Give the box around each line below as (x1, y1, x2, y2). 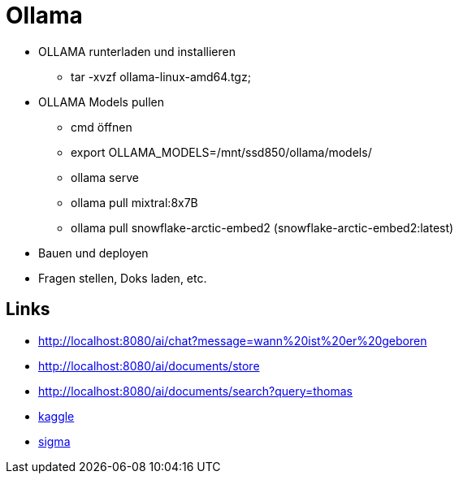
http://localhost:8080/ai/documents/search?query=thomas (38, 383, 353, 398)
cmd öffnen (71, 119, 132, 134)
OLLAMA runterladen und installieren (38, 44, 236, 58)
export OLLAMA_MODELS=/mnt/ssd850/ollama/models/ (71, 145, 372, 159)
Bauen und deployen (38, 245, 149, 260)
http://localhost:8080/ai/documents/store (38, 358, 260, 373)
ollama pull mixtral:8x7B (71, 195, 198, 210)
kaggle (38, 409, 75, 423)
